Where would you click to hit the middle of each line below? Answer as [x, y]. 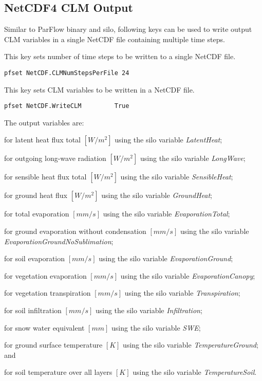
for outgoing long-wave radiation [55, 158]
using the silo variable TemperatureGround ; [191, 345]
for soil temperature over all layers [58, 372]
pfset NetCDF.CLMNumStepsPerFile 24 [67, 73]
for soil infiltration [33, 310]
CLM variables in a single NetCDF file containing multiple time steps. [115, 39]
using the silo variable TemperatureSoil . [195, 372]
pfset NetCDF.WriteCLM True [67, 106]
